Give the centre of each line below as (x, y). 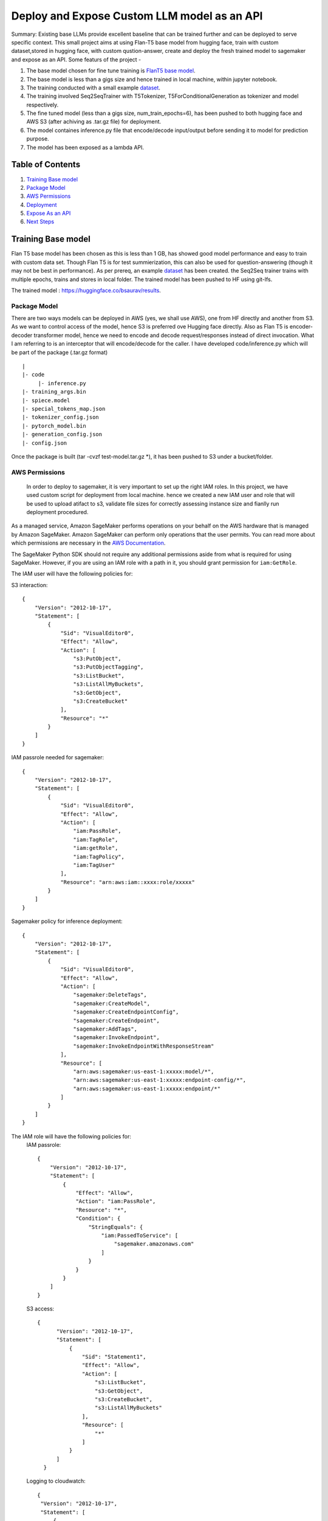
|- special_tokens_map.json (64, 409)
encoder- (301, 327)
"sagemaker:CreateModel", (112, 1003)
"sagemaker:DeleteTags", (110, 995)
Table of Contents (46, 165)
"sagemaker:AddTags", (105, 1029)
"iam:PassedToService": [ (140, 1235)
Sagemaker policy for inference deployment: (67, 921)
